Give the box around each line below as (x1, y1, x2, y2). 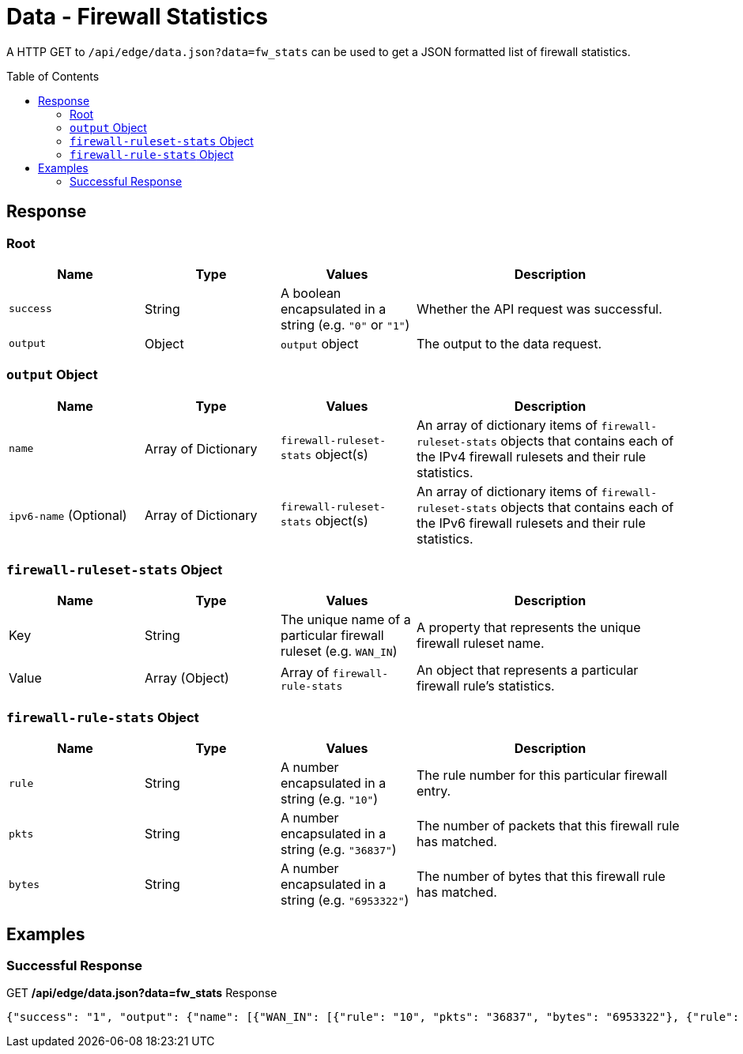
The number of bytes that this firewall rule (417, 868, 666, 885)
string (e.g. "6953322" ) (281, 892, 409, 909)
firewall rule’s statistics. (417, 678, 555, 695)
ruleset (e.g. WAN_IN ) (281, 643, 398, 660)
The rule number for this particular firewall (417, 767, 668, 784)
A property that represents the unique (417, 619, 641, 636)
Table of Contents (6, 69, 100, 83)
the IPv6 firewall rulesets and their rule (417, 514, 646, 531)
